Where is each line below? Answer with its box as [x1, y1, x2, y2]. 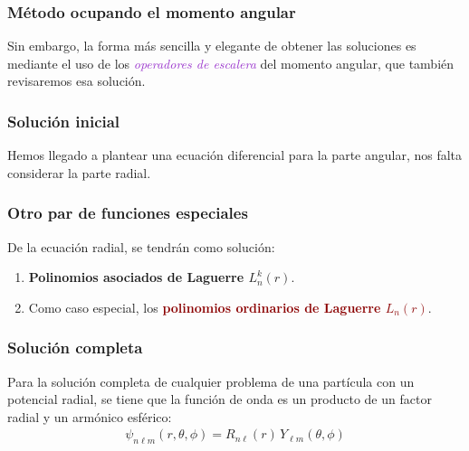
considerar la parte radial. [7, 163, 151, 182]
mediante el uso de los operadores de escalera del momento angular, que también [7, 53, 455, 72]
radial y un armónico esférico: [7, 407, 172, 426]
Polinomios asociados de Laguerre [28, 268, 244, 287]
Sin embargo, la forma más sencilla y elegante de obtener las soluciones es [7, 36, 416, 55]
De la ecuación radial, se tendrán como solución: [7, 237, 275, 256]
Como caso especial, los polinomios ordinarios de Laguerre [28, 297, 381, 316]
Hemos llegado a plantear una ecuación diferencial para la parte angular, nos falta [7, 146, 463, 164]
